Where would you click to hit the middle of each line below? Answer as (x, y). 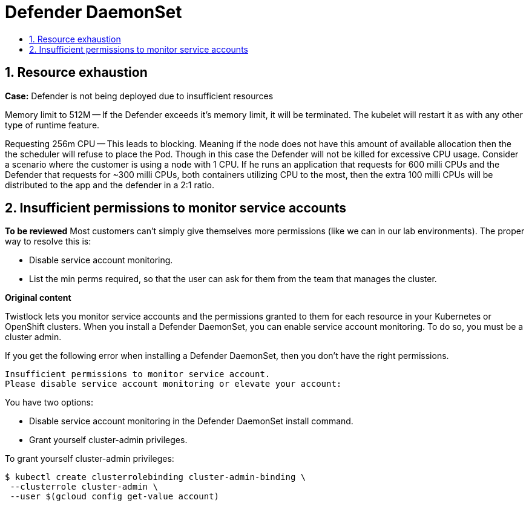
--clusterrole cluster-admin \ (84, 487)
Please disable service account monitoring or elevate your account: (173, 384)
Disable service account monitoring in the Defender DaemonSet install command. (191, 421)
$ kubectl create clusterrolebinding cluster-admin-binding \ (156, 477)
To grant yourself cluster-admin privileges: (90, 459)
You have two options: (49, 402)
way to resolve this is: (48, 241)
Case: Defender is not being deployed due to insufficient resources (139, 96)
